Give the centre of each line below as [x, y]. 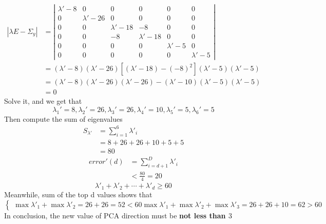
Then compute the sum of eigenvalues [63, 118]
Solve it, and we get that [43, 101]
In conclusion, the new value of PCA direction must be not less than [115, 215]
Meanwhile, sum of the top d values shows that [78, 194]
